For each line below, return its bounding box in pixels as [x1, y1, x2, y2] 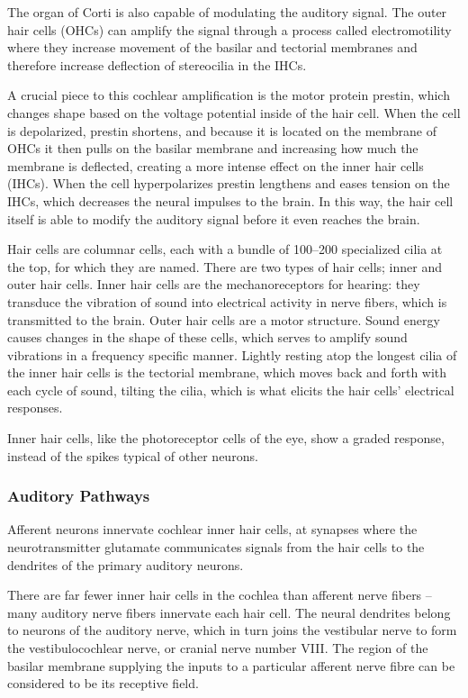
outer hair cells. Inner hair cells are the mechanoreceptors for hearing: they [7, 275, 420, 294]
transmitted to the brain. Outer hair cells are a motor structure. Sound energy [7, 310, 440, 329]
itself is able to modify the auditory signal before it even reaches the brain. [7, 209, 420, 228]
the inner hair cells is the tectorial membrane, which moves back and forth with [7, 363, 447, 382]
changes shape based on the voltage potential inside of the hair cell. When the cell [7, 103, 461, 122]
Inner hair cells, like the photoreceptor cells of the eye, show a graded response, [7, 429, 445, 448]
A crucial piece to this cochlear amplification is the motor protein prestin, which [7, 86, 450, 104]
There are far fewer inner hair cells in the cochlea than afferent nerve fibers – [7, 585, 432, 604]
